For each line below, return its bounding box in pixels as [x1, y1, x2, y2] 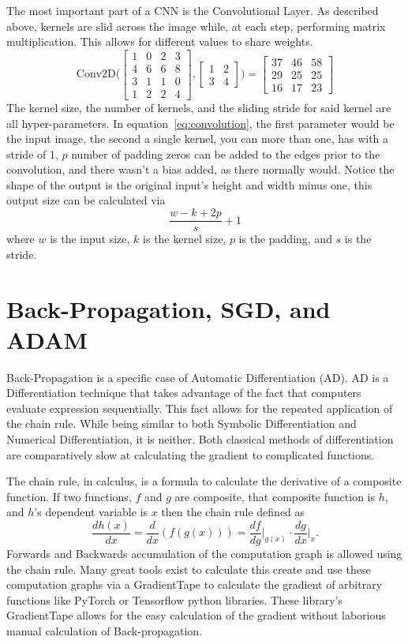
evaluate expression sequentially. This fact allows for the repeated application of [6, 399, 393, 416]
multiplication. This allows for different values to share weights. [6, 33, 313, 50]
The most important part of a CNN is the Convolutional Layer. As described [6, 2, 379, 18]
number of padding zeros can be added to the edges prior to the [71, 145, 380, 162]
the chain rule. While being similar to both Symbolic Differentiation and [6, 415, 357, 432]
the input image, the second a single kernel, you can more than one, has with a [6, 130, 389, 147]
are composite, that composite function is [174, 488, 375, 504]
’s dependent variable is [34, 504, 148, 520]
